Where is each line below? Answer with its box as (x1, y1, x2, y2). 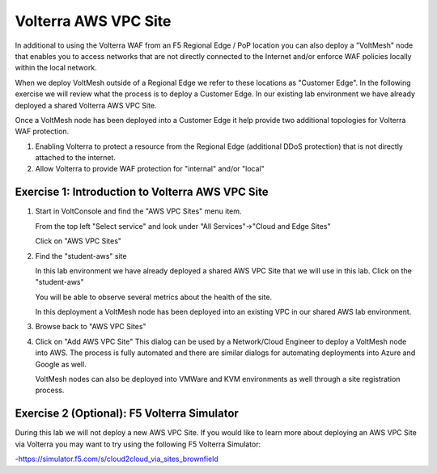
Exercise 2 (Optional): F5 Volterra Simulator (15, 407, 239, 421)
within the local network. (15, 63, 97, 73)
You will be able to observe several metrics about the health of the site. (35, 292, 273, 302)
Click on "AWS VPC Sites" (35, 236, 121, 246)
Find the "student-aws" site (35, 251, 127, 260)
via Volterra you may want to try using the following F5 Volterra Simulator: (15, 439, 261, 449)
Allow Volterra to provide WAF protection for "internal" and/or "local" (35, 164, 265, 174)
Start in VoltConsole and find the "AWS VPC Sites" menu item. (35, 206, 242, 216)
